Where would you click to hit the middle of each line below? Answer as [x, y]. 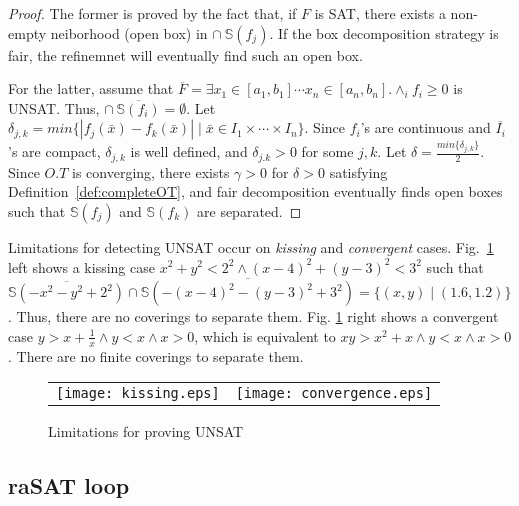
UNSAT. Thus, [54, 107]
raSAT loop [69, 485]
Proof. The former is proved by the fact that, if [152, 13]
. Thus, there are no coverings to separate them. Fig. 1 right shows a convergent [253, 316]
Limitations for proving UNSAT [146, 431]
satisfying [358, 171]
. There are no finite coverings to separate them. [156, 355]
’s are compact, [54, 151]
